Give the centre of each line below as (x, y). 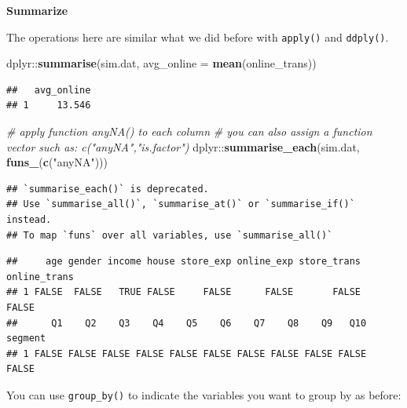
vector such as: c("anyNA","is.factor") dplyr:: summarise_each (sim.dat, (183, 146)
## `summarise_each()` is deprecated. (108, 189)
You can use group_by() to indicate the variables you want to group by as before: (204, 394)
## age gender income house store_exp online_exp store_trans (184, 262)
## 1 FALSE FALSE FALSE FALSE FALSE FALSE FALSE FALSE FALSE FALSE (187, 353)
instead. (29, 220)
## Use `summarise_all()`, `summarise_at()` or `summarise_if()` (181, 204)
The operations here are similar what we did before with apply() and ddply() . (198, 36)
